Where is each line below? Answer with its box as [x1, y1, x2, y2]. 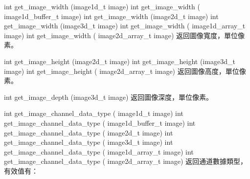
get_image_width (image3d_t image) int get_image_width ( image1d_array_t [4, 21, 246, 31]
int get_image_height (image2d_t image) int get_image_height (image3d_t [4, 56, 235, 66]
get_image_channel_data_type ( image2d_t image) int [4, 127, 173, 137]
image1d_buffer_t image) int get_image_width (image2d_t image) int [4, 11, 219, 21]
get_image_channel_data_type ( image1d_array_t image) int [4, 146, 194, 157]
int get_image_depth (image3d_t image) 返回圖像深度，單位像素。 [4, 91, 213, 102]
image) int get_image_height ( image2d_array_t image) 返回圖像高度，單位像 [4, 66, 246, 76]
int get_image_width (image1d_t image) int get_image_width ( [4, 1, 200, 11]
